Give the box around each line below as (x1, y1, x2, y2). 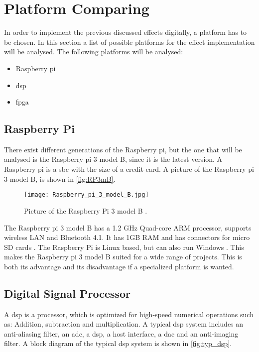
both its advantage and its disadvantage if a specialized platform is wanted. (4, 261, 234, 271)
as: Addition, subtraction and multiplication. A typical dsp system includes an (4, 319, 244, 329)
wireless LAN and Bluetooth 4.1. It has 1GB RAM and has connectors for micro (4, 232, 250, 242)
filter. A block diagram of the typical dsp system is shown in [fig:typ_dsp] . (4, 338, 232, 349)
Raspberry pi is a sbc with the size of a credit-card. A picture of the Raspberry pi (4, 164, 254, 174)
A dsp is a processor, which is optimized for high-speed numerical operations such (4, 309, 254, 319)
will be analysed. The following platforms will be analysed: (4, 46, 183, 57)
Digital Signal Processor (4, 285, 131, 301)
